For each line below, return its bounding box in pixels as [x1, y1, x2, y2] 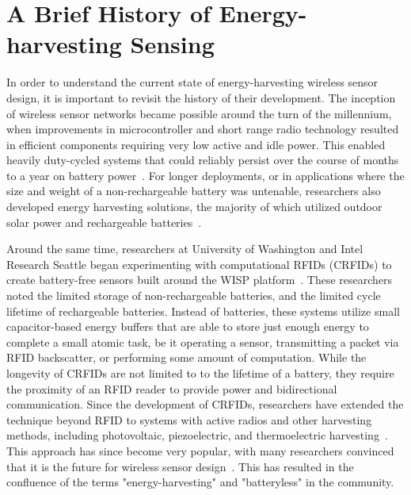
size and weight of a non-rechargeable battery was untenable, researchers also [6, 182, 381, 199]
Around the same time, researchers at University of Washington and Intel [6, 240, 363, 257]
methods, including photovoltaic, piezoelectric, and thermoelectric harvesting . [6, 427, 388, 443]
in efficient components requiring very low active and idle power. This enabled [6, 136, 386, 152]
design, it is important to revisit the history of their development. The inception [6, 89, 396, 106]
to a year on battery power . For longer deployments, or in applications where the [6, 167, 405, 183]
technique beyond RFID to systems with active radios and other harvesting [6, 411, 372, 428]
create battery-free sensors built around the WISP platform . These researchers [6, 271, 393, 288]
